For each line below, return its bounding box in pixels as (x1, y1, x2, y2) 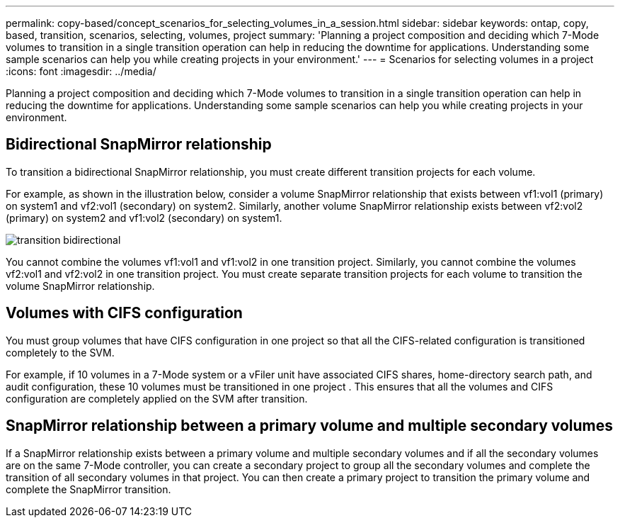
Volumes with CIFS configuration (6, 304, 243, 322)
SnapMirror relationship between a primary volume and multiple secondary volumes (6, 417, 614, 435)
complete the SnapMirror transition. (6, 483, 171, 495)
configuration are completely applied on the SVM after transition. (6, 392, 308, 405)
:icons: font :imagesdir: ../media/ (6, 65, 156, 77)
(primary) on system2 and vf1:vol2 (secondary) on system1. (6, 211, 282, 224)
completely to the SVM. (6, 346, 115, 359)
